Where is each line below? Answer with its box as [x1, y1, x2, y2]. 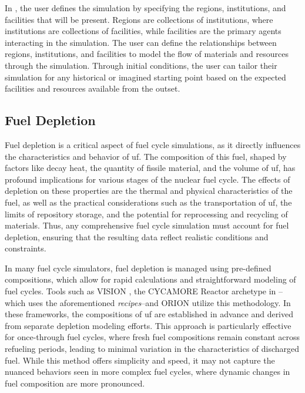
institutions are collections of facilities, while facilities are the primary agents [5, 25, 281, 37]
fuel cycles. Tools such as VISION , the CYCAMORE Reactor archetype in [5, 285, 276, 297]
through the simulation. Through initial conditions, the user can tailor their [5, 59, 277, 71]
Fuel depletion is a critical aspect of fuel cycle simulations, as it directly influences [5, 138, 301, 150]
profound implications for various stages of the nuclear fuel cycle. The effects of [5, 173, 290, 185]
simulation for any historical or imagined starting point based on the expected [5, 70, 286, 83]
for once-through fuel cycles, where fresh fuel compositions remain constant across [5, 331, 300, 343]
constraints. [5, 242, 46, 254]
